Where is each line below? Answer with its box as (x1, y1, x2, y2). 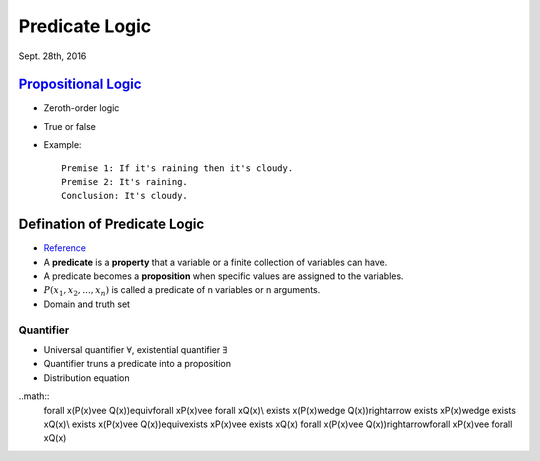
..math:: (18, 390, 50, 402)
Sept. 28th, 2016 (18, 50, 87, 62)
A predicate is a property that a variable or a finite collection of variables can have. (43, 256, 388, 268)
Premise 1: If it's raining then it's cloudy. (61, 162, 294, 174)
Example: (43, 139, 82, 151)
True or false (43, 120, 97, 132)
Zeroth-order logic (43, 102, 120, 114)
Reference (43, 242, 87, 254)
